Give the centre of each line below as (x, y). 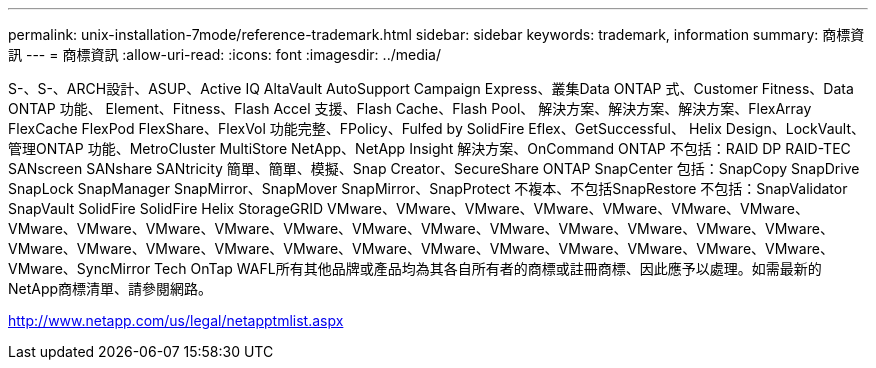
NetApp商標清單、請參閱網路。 (110, 288)
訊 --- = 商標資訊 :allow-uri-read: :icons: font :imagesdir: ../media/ (225, 54)
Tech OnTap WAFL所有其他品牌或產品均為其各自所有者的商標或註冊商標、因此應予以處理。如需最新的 (488, 268)
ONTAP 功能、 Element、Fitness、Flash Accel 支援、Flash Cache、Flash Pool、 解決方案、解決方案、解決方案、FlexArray (410, 108)
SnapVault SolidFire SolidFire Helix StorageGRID (166, 208)
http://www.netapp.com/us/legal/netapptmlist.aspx (176, 320)
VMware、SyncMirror (79, 268)
